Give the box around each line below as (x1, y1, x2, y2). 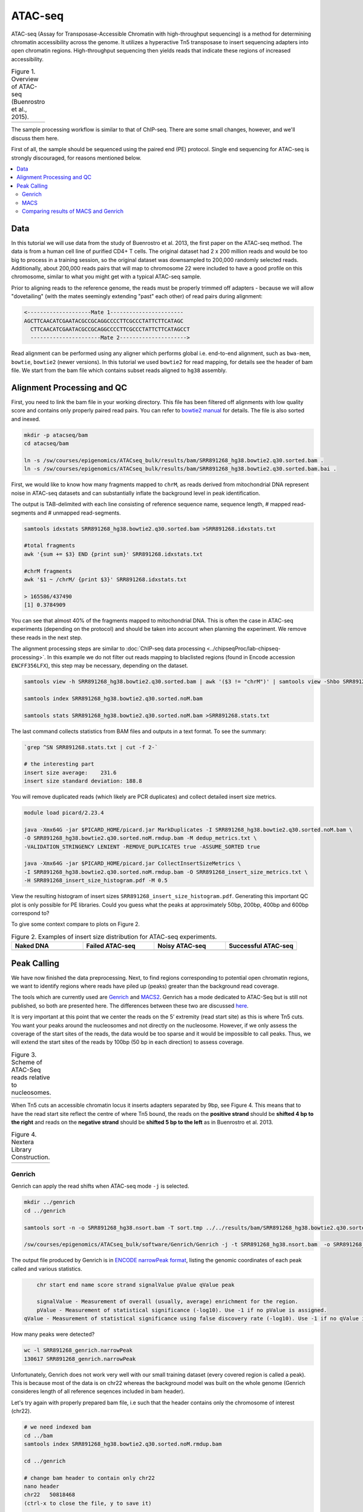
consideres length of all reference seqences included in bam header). (11, 1388, 185, 1395)
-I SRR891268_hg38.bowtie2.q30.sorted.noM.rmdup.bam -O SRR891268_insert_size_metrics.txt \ (24, 868, 308, 875)
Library (11, 1145, 31, 1154)
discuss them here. (11, 134, 59, 142)
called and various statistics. (11, 1265, 83, 1272)
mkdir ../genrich (24, 1199, 76, 1206)
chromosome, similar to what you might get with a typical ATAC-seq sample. (11, 273, 202, 281)
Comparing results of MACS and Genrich (22, 207, 124, 215)
